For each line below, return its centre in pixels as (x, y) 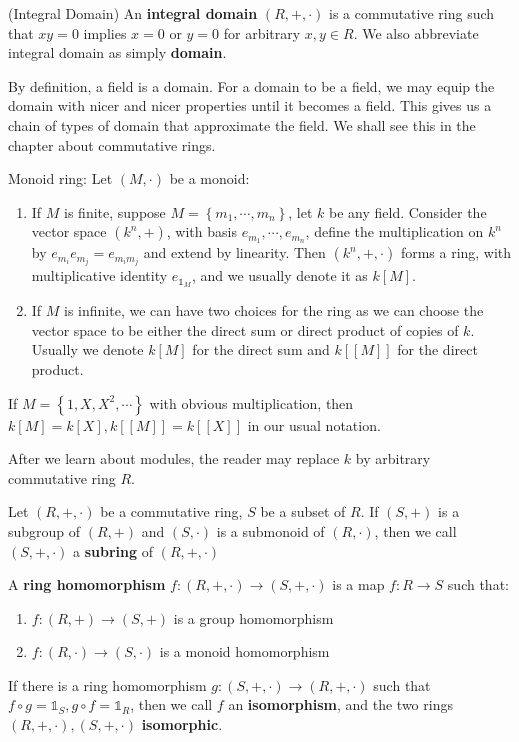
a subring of (113, 550)
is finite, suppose (115, 211)
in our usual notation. (314, 424)
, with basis (201, 231)
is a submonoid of (270, 530)
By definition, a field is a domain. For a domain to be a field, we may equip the (251, 85)
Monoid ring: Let (60, 178)
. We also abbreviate (416, 32)
